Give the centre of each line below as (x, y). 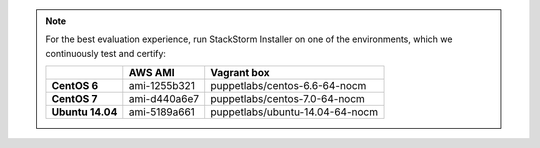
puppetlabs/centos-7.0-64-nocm (287, 99)
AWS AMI (151, 73)
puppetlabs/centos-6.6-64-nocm (288, 86)
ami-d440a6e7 (164, 99)
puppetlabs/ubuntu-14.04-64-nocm (294, 112)
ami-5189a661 (161, 112)
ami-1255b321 (161, 86)
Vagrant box (240, 73)
